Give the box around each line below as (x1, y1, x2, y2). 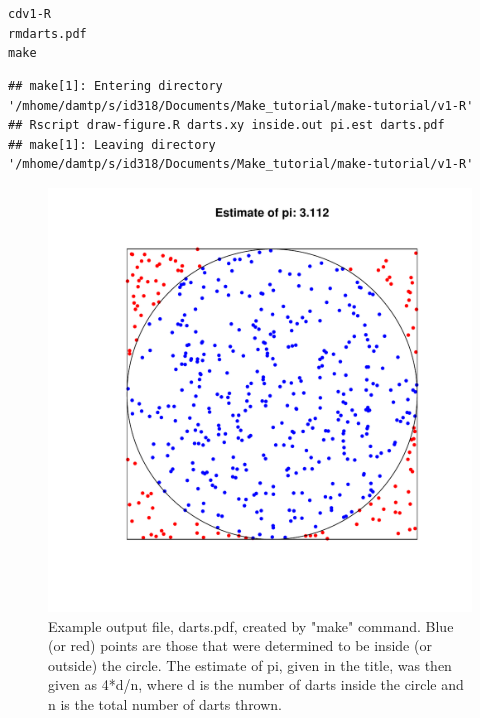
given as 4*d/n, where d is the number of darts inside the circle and (48, 674, 464, 695)
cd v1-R (8, 7, 51, 21)
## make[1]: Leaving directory (8, 137, 216, 152)
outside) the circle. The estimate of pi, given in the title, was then (48, 654, 452, 675)
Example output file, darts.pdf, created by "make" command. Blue (48, 615, 454, 636)
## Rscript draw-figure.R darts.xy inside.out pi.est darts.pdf (8, 118, 445, 133)
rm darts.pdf (8, 26, 87, 41)
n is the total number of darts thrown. (48, 693, 283, 714)
